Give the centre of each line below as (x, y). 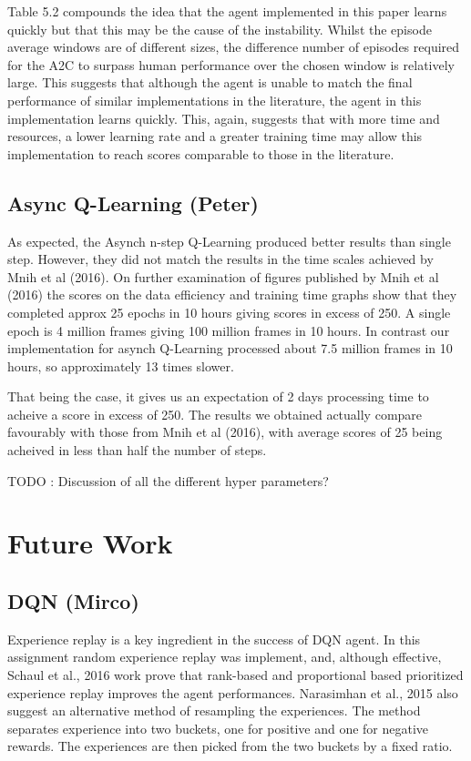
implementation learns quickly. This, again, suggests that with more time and (224, 118)
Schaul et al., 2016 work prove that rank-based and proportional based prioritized (235, 675)
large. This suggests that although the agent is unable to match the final (210, 82)
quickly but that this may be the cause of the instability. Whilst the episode (220, 29)
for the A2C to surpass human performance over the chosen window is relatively (231, 64)
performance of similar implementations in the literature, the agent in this (215, 100)
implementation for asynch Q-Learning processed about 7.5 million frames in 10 (230, 348)
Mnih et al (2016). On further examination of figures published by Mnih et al (223, 276)
